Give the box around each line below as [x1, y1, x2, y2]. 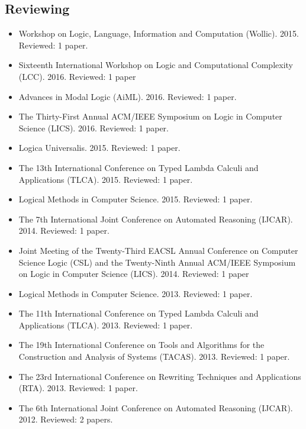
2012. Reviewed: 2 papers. [18, 413, 113, 425]
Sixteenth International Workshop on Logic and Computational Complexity [18, 59, 293, 71]
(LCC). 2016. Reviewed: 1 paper [18, 70, 136, 82]
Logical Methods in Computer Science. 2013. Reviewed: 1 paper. [18, 287, 253, 299]
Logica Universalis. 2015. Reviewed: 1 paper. [18, 141, 181, 154]
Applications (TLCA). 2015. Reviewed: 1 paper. [18, 173, 193, 185]
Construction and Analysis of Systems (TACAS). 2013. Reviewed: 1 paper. [18, 350, 290, 363]
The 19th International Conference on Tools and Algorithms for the [18, 338, 265, 351]
